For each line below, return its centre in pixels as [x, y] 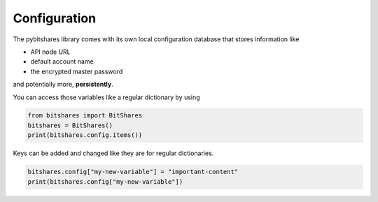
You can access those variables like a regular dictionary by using [106, 97]
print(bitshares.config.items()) [85, 135]
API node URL [50, 52]
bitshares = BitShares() [70, 125]
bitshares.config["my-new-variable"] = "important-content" [133, 172]
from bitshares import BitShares [85, 116]
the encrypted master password [77, 71]
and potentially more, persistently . [63, 85]
